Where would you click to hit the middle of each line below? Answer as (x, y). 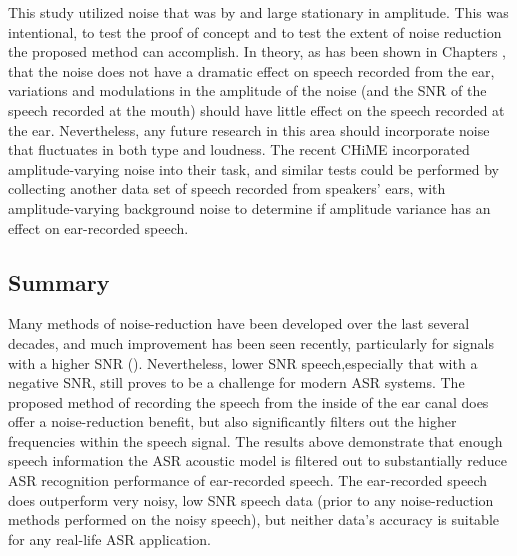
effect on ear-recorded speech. (98, 227)
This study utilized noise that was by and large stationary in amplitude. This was (258, 12)
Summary (59, 281)
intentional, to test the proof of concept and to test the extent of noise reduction (255, 31)
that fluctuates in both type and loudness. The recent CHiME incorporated (239, 149)
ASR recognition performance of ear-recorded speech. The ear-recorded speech (247, 480)
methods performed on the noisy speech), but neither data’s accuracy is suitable (254, 519)
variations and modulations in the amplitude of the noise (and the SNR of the (247, 90)
